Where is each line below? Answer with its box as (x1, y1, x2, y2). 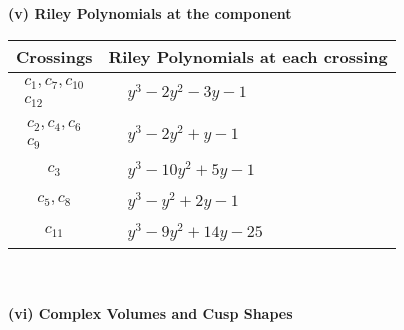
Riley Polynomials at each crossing (108, 44, 388, 68)
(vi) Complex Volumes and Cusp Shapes (8, 303, 293, 324)
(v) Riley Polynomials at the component (8, 3, 292, 23)
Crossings (16, 44, 93, 68)
